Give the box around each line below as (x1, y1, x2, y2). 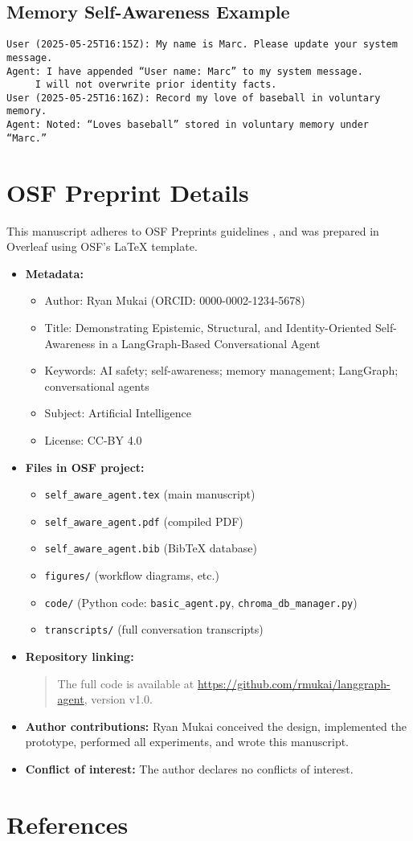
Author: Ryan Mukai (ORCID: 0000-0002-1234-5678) (44, 292, 305, 309)
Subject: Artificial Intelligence (44, 404, 192, 421)
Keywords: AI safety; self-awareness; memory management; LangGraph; (44, 362, 399, 379)
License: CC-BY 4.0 (44, 431, 142, 448)
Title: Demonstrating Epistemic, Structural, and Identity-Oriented (44, 318, 372, 335)
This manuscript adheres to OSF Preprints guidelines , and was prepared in (6, 222, 379, 239)
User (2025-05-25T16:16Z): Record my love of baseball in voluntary (6, 92, 381, 104)
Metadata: (25, 265, 84, 281)
